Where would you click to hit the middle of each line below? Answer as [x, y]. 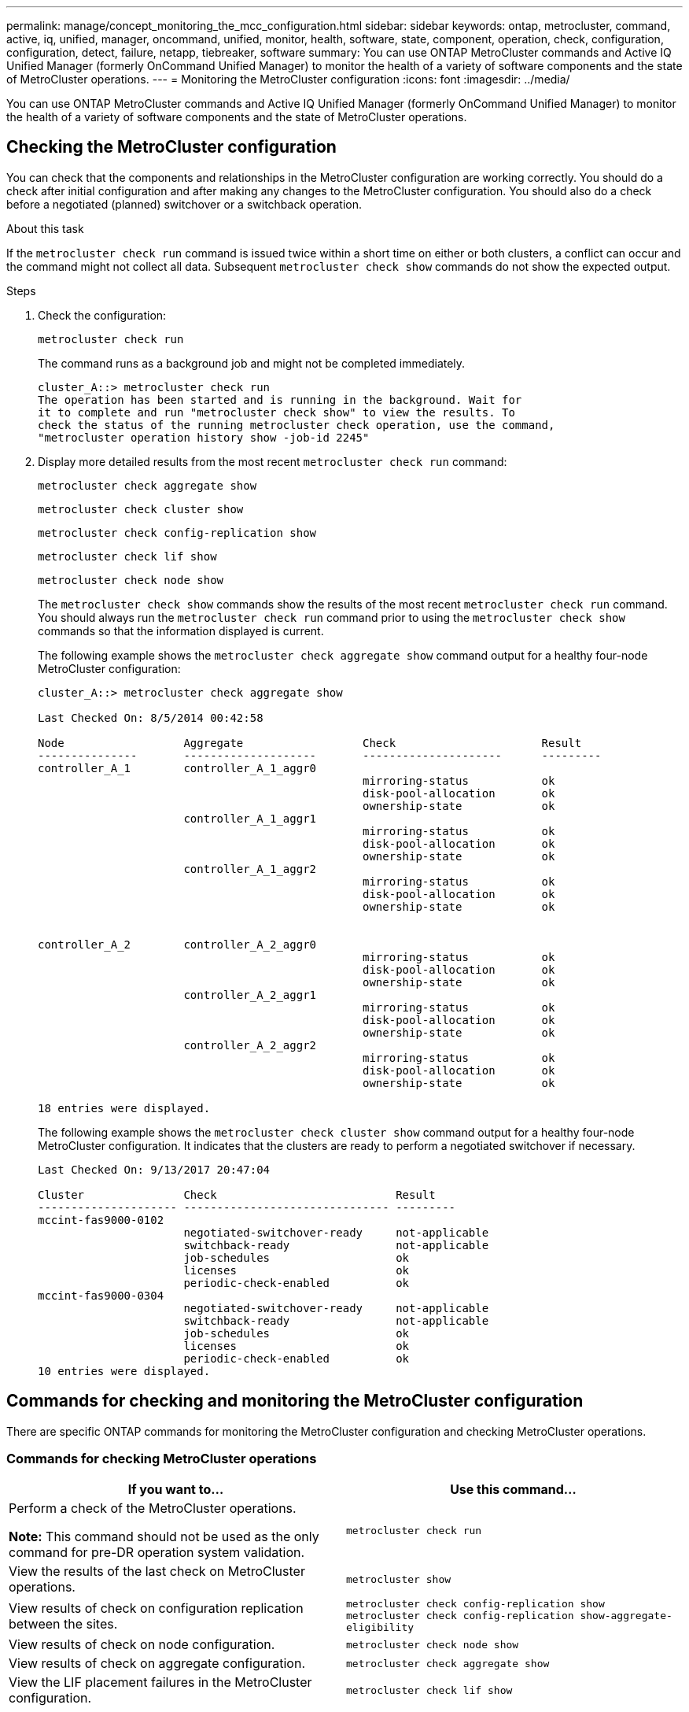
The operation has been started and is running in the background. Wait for [280, 399]
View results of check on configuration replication [156, 1608]
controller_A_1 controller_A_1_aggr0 [177, 768]
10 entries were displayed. [124, 1371]
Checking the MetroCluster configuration [171, 147]
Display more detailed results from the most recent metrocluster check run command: [273, 461]
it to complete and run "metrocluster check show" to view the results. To [276, 412]
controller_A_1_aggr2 [250, 869]
